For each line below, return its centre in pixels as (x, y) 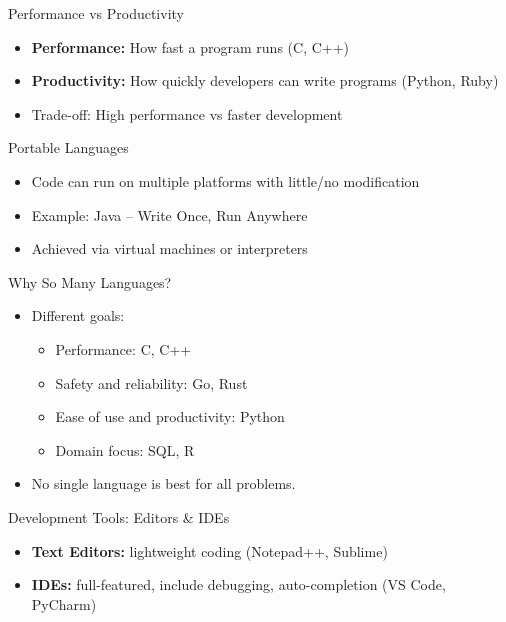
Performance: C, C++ (123, 348)
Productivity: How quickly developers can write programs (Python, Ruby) (265, 80)
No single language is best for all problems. (163, 483)
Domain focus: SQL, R (125, 449)
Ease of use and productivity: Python (170, 416)
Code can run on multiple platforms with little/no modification (225, 180)
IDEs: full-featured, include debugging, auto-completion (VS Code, (238, 584)
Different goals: (78, 315)
